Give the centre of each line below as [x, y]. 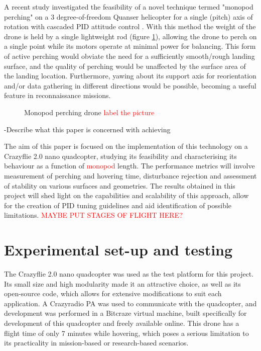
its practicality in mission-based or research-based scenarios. [96, 343]
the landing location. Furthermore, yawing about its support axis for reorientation [130, 76]
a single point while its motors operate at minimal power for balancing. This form [130, 46]
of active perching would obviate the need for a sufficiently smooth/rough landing [129, 56]
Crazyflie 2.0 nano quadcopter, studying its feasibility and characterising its [120, 156]
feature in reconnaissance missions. [57, 95]
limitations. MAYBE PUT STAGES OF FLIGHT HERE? [93, 215]
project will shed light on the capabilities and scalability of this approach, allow [126, 195]
